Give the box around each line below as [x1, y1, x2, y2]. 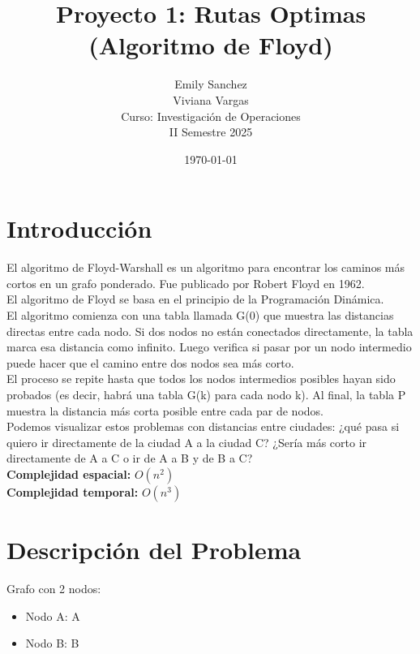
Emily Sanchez [174, 75, 247, 93]
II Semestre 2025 [169, 123, 253, 140]
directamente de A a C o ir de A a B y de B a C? [6, 450, 253, 467]
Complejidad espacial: [6, 465, 131, 482]
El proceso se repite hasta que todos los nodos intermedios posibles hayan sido [6, 370, 396, 387]
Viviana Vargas [173, 91, 249, 108]
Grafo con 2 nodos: [6, 580, 101, 597]
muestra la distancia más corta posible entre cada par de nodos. [6, 402, 324, 419]
